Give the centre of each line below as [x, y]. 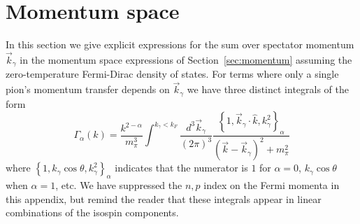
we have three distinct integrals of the [268, 89]
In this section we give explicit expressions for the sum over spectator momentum [180, 44]
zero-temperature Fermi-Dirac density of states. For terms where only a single [172, 74]
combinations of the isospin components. [92, 212]
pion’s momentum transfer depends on [88, 89]
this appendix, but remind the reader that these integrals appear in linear [164, 198]
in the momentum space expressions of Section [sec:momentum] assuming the [186, 59]
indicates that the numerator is [181, 168]
